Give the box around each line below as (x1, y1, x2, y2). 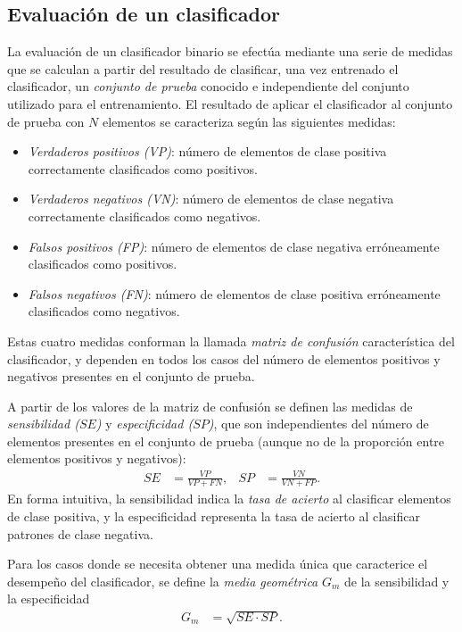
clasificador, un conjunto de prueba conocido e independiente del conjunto (7, 77, 409, 96)
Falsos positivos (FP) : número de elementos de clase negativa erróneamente (28, 237, 440, 255)
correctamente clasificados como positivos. (28, 159, 258, 178)
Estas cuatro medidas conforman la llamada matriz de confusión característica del (7, 331, 455, 350)
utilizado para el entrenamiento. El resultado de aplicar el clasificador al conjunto (7, 94, 453, 112)
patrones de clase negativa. (7, 524, 153, 543)
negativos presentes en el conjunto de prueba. (7, 367, 255, 386)
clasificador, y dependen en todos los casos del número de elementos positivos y (7, 349, 441, 368)
